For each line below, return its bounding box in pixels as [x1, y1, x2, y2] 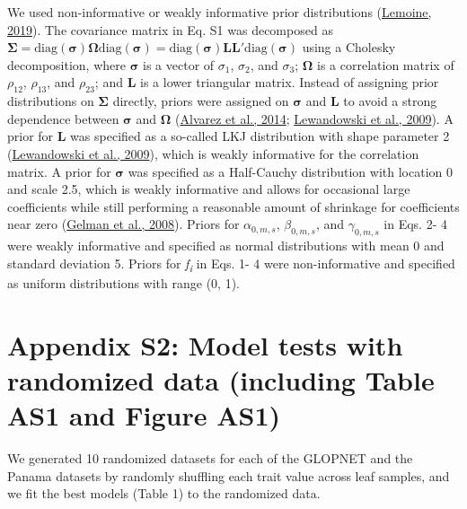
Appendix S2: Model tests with [7, 326, 403, 363]
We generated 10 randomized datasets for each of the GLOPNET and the [7, 448, 413, 467]
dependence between [7, 109, 119, 127]
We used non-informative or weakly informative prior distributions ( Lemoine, [7, 3, 432, 21]
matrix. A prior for [7, 162, 111, 180]
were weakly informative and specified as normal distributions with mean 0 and [7, 236, 445, 255]
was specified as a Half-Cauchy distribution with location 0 [128, 162, 453, 180]
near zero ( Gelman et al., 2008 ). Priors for [7, 215, 240, 233]
